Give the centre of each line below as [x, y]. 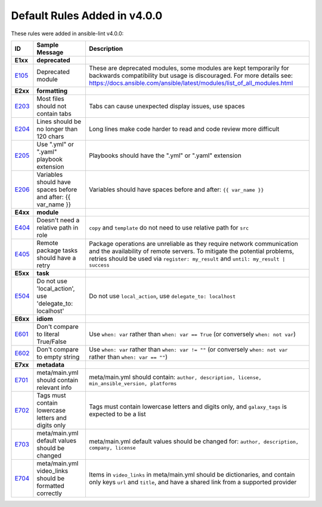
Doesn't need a [58, 220]
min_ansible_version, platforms [133, 384]
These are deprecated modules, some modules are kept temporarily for [189, 68]
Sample [48, 45]
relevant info [54, 387]
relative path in [58, 227]
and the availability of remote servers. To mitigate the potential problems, [191, 251]
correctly [49, 493]
